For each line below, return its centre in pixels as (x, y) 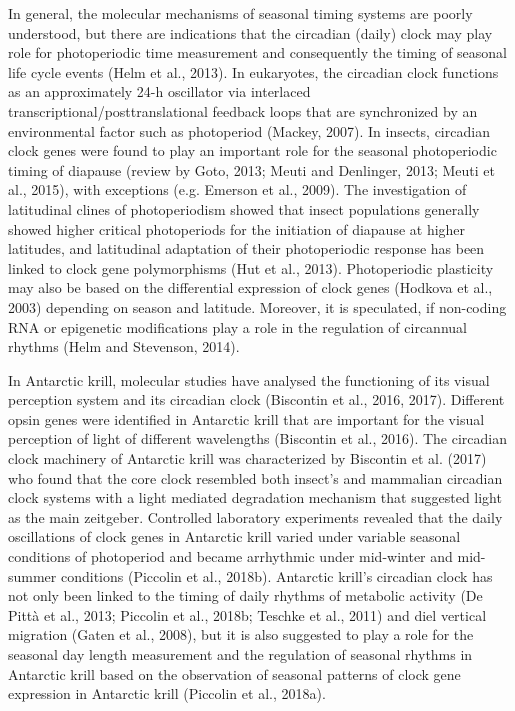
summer (32, 575)
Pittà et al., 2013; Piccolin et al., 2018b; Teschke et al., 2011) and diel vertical (247, 614)
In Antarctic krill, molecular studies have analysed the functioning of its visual (249, 379)
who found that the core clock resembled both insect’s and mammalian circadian (255, 477)
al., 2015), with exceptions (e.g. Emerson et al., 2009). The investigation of (237, 189)
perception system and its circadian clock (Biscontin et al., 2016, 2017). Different (256, 399)
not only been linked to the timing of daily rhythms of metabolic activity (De (245, 595)
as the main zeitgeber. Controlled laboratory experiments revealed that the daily (255, 516)
